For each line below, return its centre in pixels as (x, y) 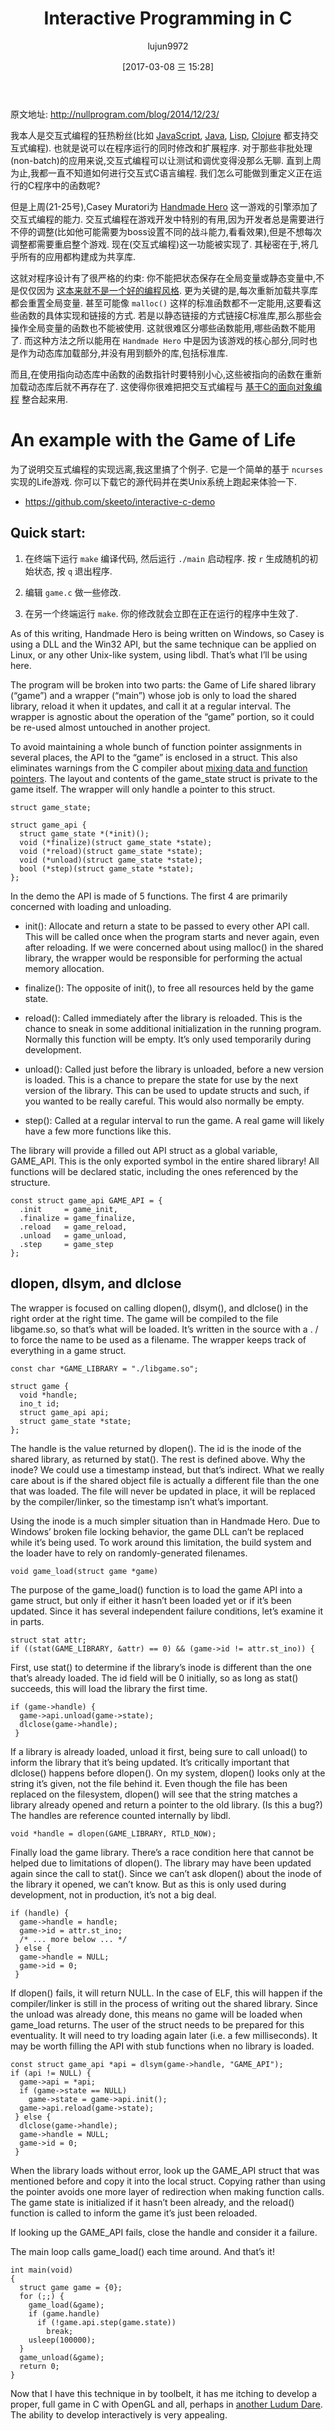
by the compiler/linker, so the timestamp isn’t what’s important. (139, 1501)
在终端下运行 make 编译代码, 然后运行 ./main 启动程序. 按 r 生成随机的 (167, 558)
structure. (30, 1182)
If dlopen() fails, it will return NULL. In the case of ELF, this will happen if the (166, 1993)
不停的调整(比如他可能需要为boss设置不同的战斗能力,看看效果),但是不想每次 (166, 231)
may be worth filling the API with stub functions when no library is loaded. (162, 2046)
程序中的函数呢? (67, 185)
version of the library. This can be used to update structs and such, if (167, 1090)
